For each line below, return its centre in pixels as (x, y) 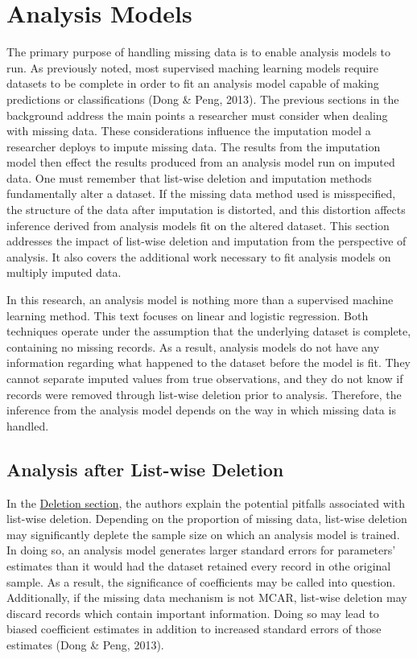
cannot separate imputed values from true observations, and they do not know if (205, 378)
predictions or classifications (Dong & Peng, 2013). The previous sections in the (203, 99)
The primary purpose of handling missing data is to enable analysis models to (199, 52)
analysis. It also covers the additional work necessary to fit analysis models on (199, 256)
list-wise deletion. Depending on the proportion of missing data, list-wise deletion (207, 519)
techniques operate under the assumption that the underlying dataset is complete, (209, 331)
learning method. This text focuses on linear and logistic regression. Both (188, 315)
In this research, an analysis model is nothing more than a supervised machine (200, 300)
